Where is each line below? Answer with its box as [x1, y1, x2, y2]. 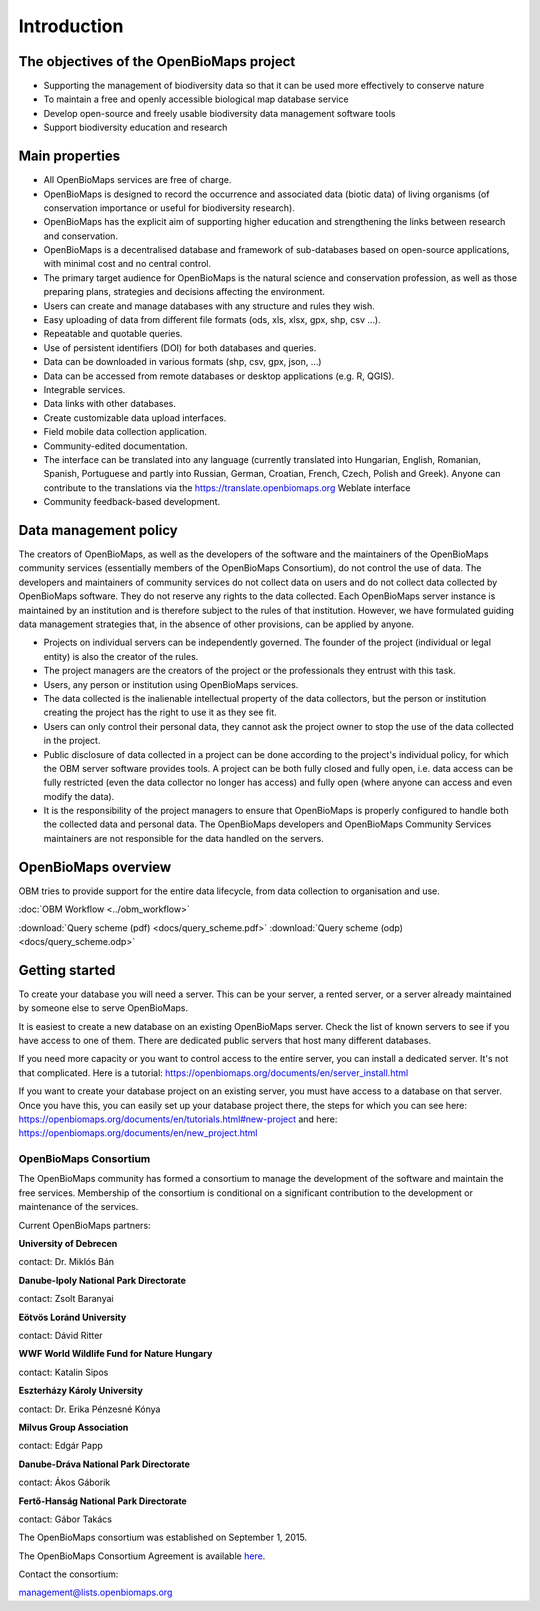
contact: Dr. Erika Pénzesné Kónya [18, 1403, 161, 1415]
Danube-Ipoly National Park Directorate [18, 1274, 187, 1286]
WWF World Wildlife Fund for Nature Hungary [18, 1348, 213, 1360]
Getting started [18, 961, 116, 979]
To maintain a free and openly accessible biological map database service [43, 93, 349, 105]
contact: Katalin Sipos [18, 1366, 109, 1378]
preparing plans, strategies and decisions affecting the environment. [43, 286, 325, 298]
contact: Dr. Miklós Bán [18, 1256, 115, 1268]
